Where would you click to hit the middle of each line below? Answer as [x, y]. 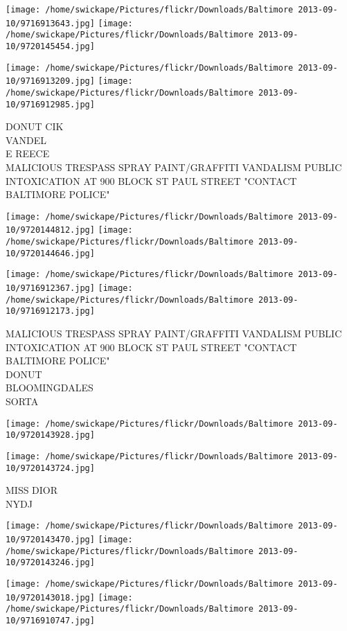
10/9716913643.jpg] [50, 23]
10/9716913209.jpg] [50, 81]
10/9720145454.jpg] [50, 46]
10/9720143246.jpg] [50, 563]
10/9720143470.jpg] [50, 540]
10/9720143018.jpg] [50, 597]
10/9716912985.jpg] [50, 104]
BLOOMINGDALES [50, 388]
